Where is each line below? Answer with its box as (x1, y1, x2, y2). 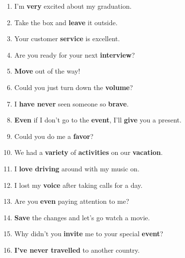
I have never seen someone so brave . (14, 98, 129, 108)
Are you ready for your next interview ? (14, 49, 135, 60)
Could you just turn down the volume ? (14, 82, 133, 92)
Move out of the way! (14, 66, 80, 76)
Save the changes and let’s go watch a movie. (14, 212, 150, 222)
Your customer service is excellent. (14, 33, 120, 44)
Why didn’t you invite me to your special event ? (14, 228, 163, 239)
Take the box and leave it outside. (14, 17, 118, 27)
